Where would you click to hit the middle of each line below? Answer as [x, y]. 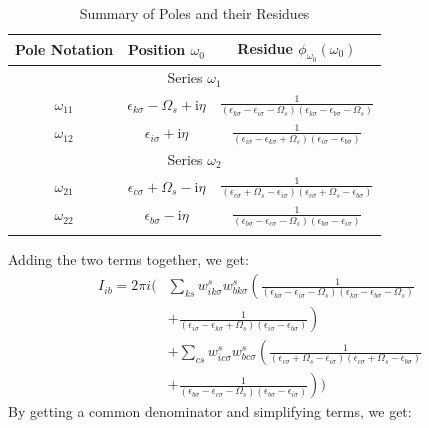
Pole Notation [64, 49]
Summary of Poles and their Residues [194, 13]
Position [157, 49]
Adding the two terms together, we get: [128, 259]
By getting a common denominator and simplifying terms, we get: [210, 411]
